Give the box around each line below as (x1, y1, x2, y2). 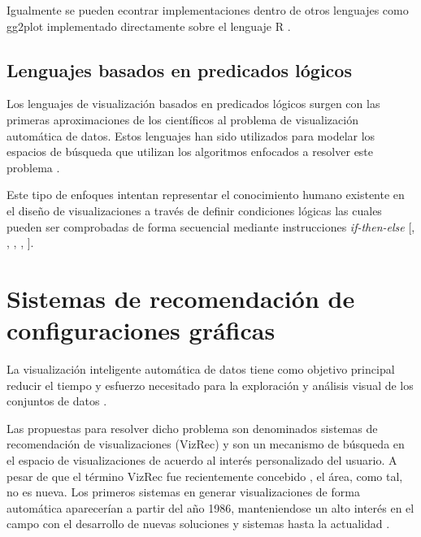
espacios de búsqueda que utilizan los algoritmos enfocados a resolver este (7, 143, 374, 160)
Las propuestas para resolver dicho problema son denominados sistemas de (7, 419, 378, 436)
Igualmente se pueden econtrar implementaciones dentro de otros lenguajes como (7, 2, 409, 18)
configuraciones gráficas (7, 314, 276, 347)
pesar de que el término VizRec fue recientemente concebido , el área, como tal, (7, 467, 403, 484)
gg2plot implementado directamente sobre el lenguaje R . (7, 17, 291, 34)
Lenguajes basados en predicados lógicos (7, 57, 352, 82)
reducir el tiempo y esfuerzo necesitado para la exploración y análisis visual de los (7, 376, 414, 393)
